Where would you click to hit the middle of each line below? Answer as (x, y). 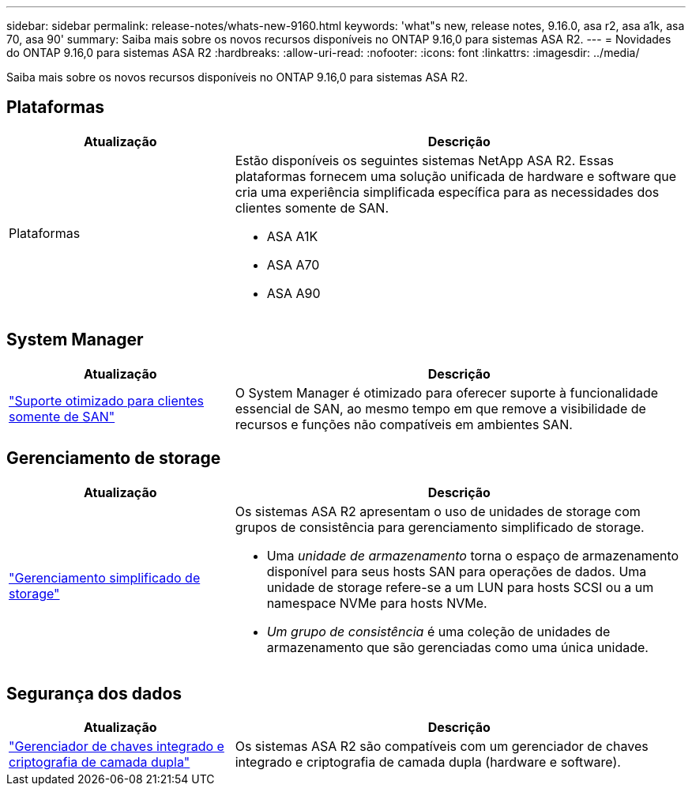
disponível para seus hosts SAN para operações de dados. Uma (457, 571)
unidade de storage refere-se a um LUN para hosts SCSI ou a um (460, 587)
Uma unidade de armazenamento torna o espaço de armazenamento (473, 555)
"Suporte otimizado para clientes (107, 400)
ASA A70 (293, 264)
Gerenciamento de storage (114, 458)
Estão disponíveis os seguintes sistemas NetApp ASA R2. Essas (424, 160)
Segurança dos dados (94, 693)
